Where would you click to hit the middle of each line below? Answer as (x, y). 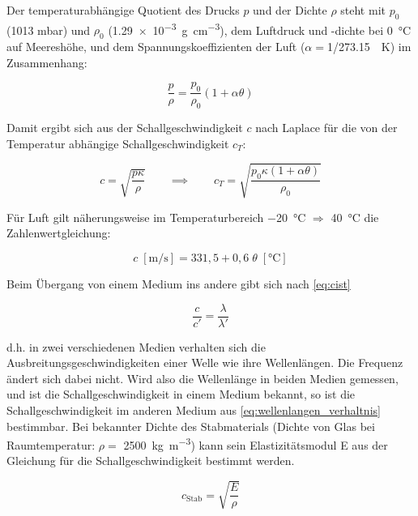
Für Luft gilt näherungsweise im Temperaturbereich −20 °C (156, 217)
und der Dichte (290, 10)
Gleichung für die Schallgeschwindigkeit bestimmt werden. (151, 461)
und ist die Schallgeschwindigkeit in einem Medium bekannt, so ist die (181, 394)
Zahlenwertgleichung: (59, 233)
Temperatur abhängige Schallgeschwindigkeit (118, 143)
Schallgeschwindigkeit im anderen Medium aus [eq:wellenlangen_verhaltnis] (194, 410)
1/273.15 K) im (369, 47)
